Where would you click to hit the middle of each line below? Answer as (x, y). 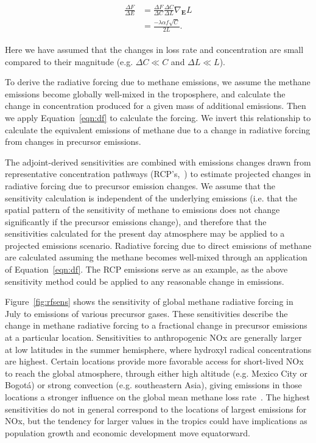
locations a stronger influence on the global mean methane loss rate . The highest (157, 397)
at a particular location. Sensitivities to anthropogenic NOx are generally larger (153, 337)
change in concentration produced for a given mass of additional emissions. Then (156, 106)
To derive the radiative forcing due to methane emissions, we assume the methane (158, 82)
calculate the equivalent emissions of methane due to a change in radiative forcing (158, 129)
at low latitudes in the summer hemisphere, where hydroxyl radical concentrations (158, 349)
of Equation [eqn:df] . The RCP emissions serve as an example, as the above (146, 269)
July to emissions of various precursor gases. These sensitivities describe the (146, 313)
